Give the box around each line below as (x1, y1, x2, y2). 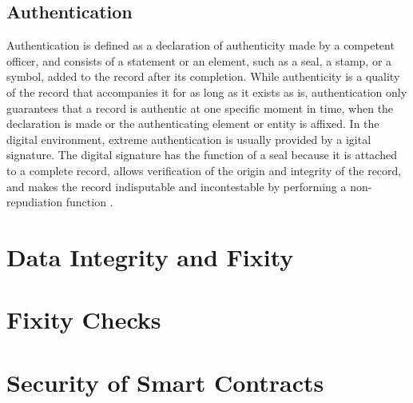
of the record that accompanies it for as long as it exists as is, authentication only (6, 83, 407, 100)
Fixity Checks (6, 303, 161, 336)
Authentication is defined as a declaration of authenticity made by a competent (6, 37, 395, 54)
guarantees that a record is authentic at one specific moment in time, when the (6, 99, 394, 116)
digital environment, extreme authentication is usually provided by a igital (6, 130, 371, 147)
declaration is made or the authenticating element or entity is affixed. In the (6, 115, 379, 132)
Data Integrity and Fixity (6, 240, 294, 273)
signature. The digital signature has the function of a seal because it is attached (6, 146, 397, 163)
